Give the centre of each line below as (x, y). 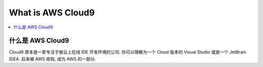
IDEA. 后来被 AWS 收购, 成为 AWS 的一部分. (52, 59)
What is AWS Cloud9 (52, 13)
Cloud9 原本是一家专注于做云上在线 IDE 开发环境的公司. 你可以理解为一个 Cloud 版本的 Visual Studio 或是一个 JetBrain (128, 52)
